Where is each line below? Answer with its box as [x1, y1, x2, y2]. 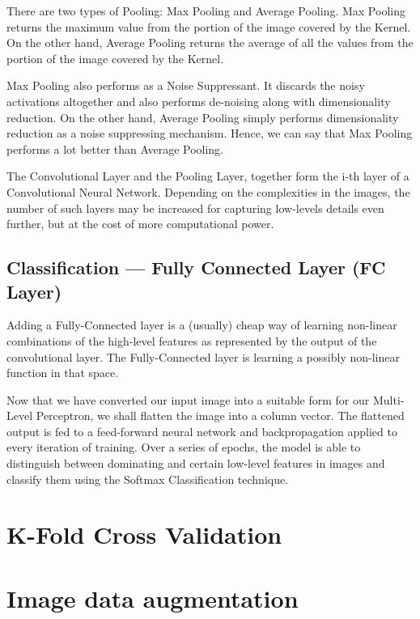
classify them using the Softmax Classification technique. [6, 470, 289, 487]
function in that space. [6, 364, 119, 381]
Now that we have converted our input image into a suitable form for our [6, 391, 370, 408]
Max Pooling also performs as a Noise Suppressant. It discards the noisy [6, 77, 365, 94]
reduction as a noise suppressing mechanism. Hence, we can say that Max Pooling [6, 125, 413, 142]
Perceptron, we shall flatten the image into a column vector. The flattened [36, 407, 405, 424]
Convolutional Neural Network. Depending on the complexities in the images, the [6, 183, 410, 200]
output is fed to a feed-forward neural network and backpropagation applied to [6, 422, 397, 439]
